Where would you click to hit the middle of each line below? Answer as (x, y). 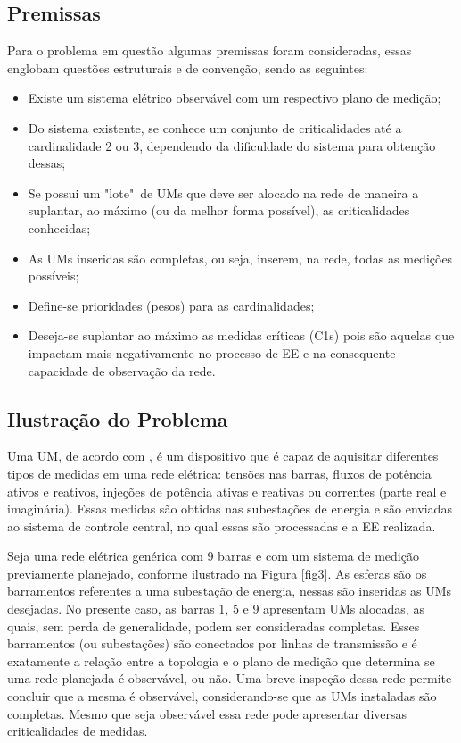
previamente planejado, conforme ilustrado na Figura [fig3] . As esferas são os (217, 573)
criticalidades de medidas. (78, 731)
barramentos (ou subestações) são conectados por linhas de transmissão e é (212, 643)
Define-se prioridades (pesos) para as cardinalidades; (171, 305)
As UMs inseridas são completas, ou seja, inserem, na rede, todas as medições (240, 258)
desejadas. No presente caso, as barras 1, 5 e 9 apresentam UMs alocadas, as (216, 609)
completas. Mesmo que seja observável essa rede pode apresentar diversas (207, 713)
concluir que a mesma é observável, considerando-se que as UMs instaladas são (222, 696)
